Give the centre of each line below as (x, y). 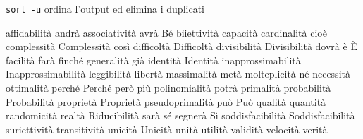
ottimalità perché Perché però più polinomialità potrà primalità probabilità (168, 88)
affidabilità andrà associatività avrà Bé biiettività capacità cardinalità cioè (166, 32)
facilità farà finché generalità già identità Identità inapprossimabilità (153, 60)
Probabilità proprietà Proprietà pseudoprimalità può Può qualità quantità (166, 101)
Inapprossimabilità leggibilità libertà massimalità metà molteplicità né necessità (178, 74)
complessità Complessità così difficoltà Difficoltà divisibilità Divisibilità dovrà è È (181, 46)
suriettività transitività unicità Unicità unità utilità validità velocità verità (167, 129)
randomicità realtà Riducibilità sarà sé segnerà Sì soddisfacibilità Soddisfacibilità (180, 115)
